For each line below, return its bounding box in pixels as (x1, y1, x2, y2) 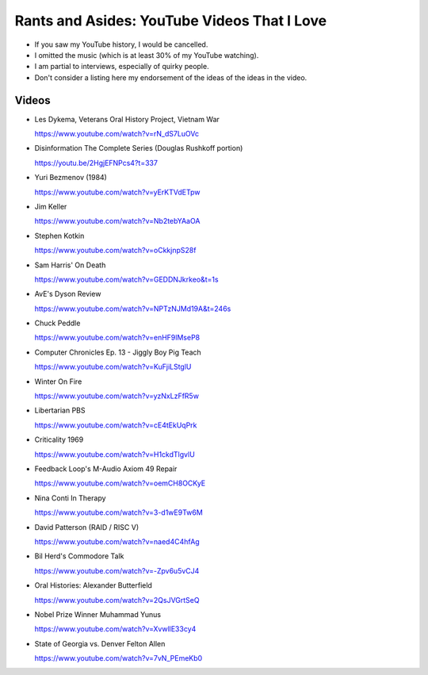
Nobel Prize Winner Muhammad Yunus (34, 609, 162, 619)
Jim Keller (34, 201, 67, 211)
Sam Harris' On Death (34, 260, 106, 270)
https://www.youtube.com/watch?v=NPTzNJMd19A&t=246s (34, 304, 231, 313)
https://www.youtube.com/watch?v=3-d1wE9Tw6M (34, 508, 204, 517)
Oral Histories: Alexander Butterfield (34, 581, 152, 590)
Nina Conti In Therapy (34, 493, 106, 503)
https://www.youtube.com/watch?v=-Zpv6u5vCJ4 (34, 566, 200, 575)
